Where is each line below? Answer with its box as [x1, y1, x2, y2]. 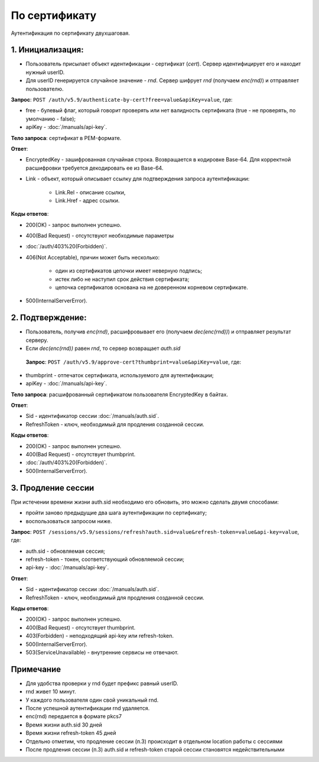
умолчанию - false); [25, 115, 76, 122]
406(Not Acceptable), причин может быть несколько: [25, 254, 159, 261]
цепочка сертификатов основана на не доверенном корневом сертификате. [55, 284, 248, 291]
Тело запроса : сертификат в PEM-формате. [11, 134, 122, 141]
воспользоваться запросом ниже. [25, 517, 112, 524]
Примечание [11, 664, 61, 674]
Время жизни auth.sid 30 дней [25, 721, 103, 728]
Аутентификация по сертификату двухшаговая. [11, 30, 130, 37]
